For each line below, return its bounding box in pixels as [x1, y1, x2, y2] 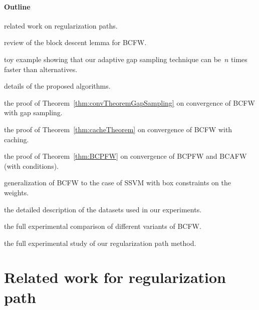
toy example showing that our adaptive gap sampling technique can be [4, 54, 221, 64]
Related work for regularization [4, 267, 226, 287]
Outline [4, 1, 31, 12]
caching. [4, 134, 29, 144]
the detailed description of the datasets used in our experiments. [4, 204, 202, 214]
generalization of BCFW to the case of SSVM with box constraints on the [4, 177, 231, 188]
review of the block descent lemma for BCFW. [4, 37, 147, 48]
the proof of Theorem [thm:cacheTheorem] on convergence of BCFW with [4, 124, 232, 134]
